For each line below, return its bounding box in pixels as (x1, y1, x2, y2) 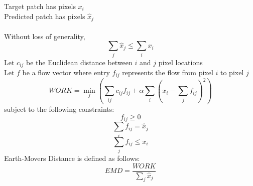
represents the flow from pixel (122, 67, 213, 78)
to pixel (220, 67, 244, 78)
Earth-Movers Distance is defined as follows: (4, 152, 140, 163)
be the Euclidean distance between (26, 57, 133, 67)
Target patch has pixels (4, 1, 76, 11)
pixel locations (158, 57, 203, 67)
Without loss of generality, (4, 31, 85, 41)
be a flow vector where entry (22, 67, 110, 78)
